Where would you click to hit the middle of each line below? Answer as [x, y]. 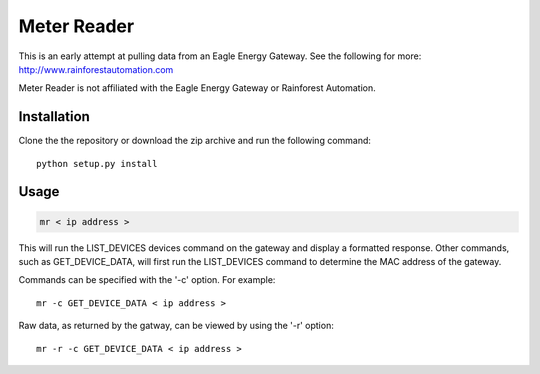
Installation [54, 116]
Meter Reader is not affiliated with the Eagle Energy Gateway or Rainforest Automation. [197, 88]
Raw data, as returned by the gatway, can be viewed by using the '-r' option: [176, 326]
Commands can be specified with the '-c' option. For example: [147, 280]
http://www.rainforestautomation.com [96, 69]
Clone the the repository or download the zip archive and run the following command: [195, 141]
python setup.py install [97, 163]
